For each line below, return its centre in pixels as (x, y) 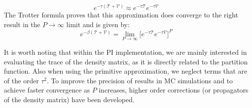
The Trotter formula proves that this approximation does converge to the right (121, 15)
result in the (22, 24)
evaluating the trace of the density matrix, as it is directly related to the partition (126, 61)
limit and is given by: (98, 24)
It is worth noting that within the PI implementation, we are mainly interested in (126, 52)
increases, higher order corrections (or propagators (174, 90)
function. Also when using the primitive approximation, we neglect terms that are (126, 71)
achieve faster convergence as (47, 90)
